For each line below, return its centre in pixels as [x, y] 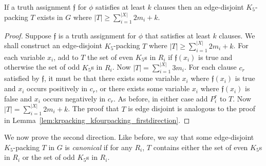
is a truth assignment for [97, 35]
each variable [25, 57]
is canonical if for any [99, 147]
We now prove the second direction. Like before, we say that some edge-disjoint [129, 137]
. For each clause [210, 67]
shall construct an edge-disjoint [53, 45]
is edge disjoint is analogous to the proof [192, 108]
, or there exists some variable [143, 88]
